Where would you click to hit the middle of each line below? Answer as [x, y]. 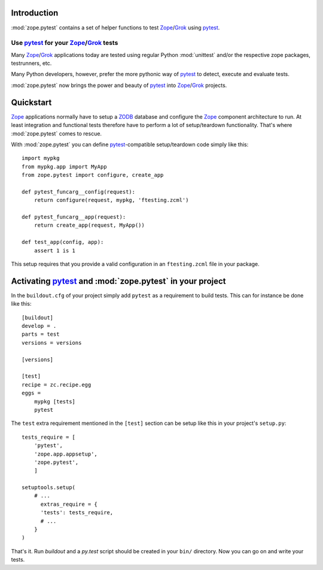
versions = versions [52, 343]
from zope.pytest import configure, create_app [93, 175]
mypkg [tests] [55, 401]
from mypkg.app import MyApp [64, 167]
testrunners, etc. [31, 64]
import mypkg [41, 158]
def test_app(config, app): [63, 242]
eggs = [31, 393]
